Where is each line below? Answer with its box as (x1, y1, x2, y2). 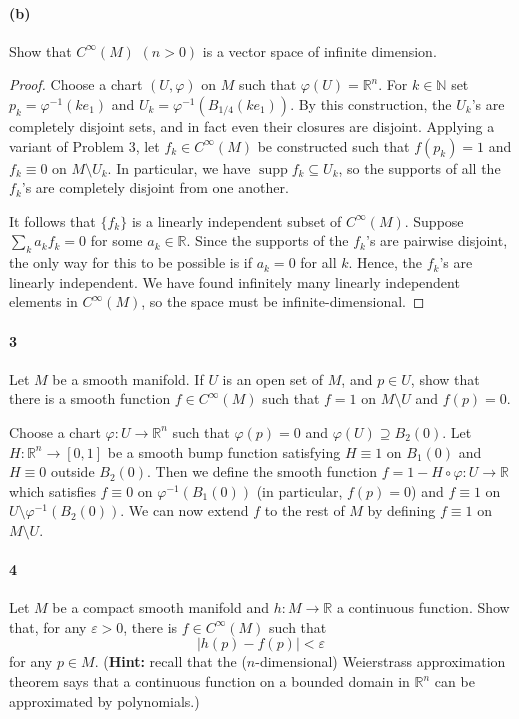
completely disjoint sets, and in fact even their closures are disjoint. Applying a (9, 115, 495, 136)
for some (90, 230, 143, 251)
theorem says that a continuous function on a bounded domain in (9, 671, 410, 692)
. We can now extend (120, 500, 249, 521)
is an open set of (222, 368, 324, 389)
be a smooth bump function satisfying (107, 441, 341, 462)
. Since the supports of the (186, 230, 349, 251)
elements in (9, 291, 78, 312)
